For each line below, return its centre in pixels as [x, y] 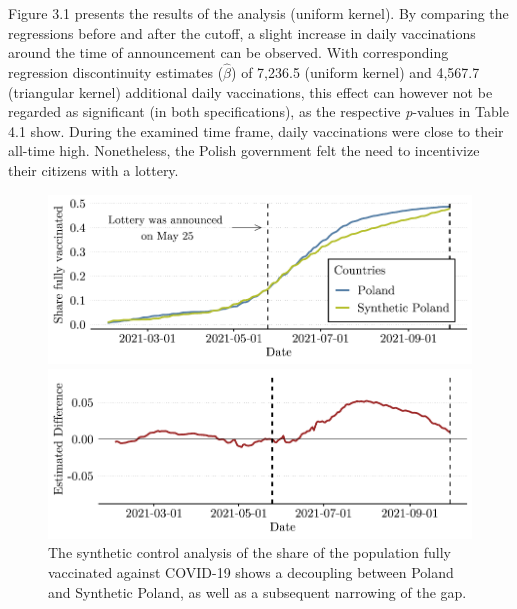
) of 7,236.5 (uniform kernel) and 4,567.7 [355, 72]
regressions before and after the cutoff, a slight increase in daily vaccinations [242, 32]
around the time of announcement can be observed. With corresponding [228, 52]
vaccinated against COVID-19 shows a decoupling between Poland [251, 571]
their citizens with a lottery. [93, 169]
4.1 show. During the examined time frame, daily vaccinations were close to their [256, 130]
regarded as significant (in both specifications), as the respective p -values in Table [258, 111]
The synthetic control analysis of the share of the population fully [249, 552]
